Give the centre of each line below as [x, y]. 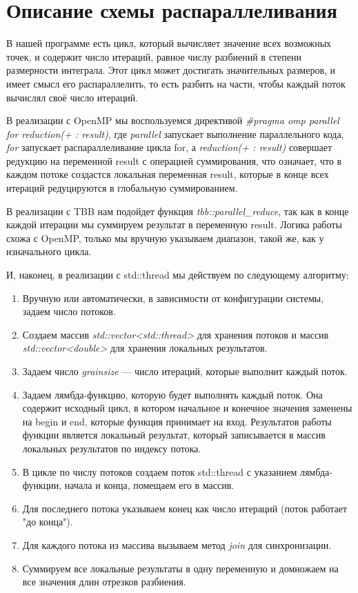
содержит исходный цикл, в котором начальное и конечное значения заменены [187, 408]
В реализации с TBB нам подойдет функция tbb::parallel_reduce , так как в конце [178, 211]
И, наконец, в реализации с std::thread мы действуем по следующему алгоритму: [178, 275]
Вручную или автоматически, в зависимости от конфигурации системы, [173, 298]
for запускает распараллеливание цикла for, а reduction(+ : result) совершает [169, 147]
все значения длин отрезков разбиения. [104, 582]
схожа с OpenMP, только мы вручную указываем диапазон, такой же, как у [165, 238]
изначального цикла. [49, 251]
